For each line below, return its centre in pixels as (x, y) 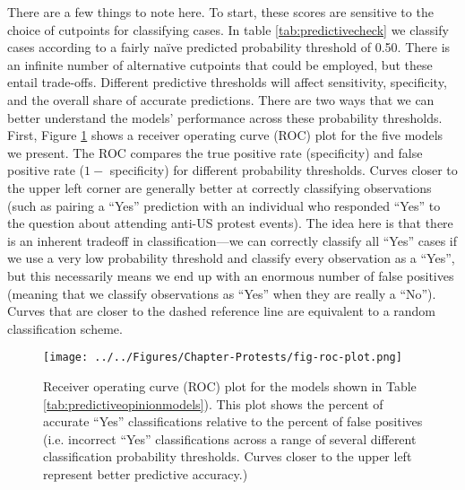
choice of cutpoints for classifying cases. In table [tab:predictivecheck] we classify (228, 29)
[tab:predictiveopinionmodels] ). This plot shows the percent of (213, 403)
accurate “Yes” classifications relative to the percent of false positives (233, 421)
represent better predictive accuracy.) (146, 473)
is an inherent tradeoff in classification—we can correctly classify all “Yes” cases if (232, 240)
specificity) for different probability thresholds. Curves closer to (284, 170)
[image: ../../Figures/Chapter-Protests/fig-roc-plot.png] (223, 358)
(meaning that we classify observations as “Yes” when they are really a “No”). (222, 293)
